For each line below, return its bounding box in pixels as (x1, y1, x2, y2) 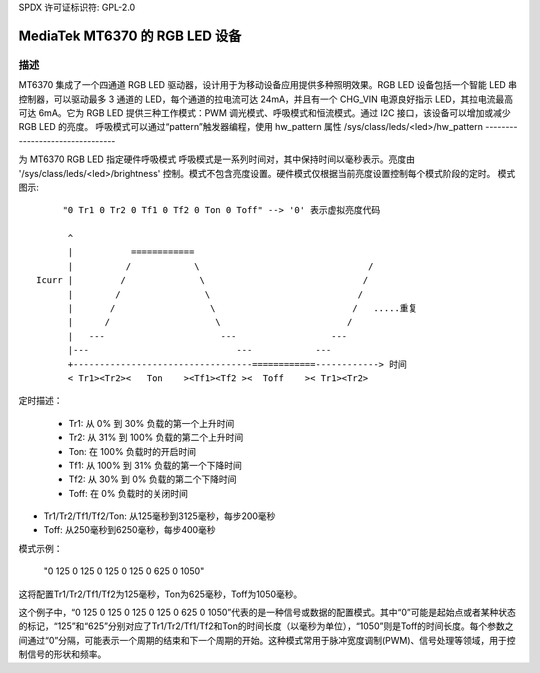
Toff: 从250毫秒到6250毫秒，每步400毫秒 (43, 524, 216, 536)
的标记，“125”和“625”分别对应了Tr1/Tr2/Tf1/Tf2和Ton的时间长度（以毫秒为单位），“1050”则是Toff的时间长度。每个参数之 (18, 620, 514, 632)
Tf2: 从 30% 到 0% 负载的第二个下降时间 (68, 473, 237, 485)
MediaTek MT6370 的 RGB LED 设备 (18, 27, 242, 44)
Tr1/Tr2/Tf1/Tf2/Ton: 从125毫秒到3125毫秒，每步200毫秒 (43, 510, 276, 522)
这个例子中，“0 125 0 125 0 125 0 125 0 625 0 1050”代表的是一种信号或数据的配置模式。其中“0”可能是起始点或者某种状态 (18, 606, 517, 619)
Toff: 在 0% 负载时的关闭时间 (68, 487, 189, 499)
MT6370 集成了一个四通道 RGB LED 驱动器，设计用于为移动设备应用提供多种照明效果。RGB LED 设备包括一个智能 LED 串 (18, 79, 518, 91)
